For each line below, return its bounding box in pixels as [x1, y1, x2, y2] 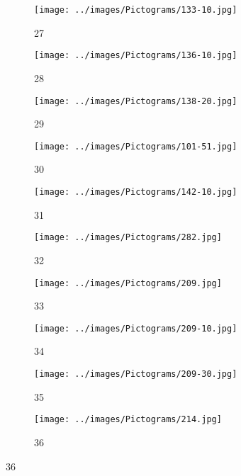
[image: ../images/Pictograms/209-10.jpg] [34, 323, 237, 334]
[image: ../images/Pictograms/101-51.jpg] [34, 141, 237, 152]
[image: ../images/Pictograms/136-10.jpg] [34, 50, 237, 61]
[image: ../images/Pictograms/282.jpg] [34, 232, 222, 243]
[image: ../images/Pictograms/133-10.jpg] [34, 5, 237, 15]
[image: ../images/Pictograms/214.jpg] [34, 414, 222, 425]
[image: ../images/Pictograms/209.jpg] [34, 278, 222, 288]
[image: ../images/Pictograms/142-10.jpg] [34, 187, 237, 197]
